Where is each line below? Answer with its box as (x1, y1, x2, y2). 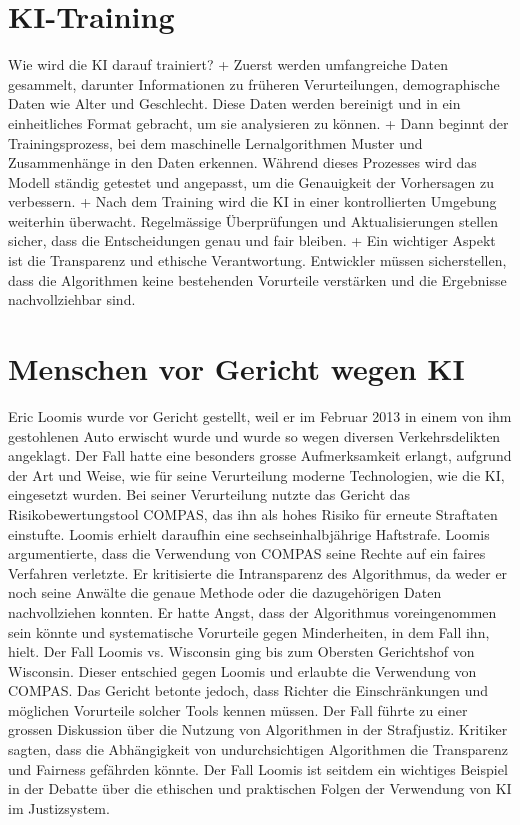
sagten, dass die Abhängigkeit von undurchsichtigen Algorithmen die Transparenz (8, 739, 508, 760)
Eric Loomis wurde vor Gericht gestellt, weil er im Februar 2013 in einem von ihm (8, 405, 512, 426)
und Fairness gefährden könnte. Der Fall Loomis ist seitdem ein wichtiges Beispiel (8, 758, 508, 779)
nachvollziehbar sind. (8, 289, 136, 310)
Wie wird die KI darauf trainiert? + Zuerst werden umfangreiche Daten (8, 54, 449, 75)
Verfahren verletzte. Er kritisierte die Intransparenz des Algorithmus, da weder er (8, 562, 508, 583)
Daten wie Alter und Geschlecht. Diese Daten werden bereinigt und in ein (8, 93, 461, 114)
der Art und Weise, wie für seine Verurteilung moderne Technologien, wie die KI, (8, 464, 505, 485)
